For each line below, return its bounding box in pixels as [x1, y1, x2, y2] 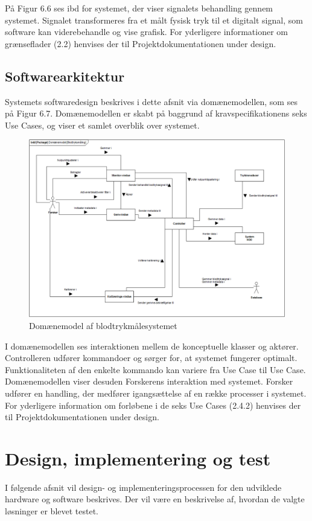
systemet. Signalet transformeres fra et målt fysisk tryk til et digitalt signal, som [5, 13, 303, 26]
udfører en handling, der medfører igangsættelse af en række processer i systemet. [5, 386, 307, 399]
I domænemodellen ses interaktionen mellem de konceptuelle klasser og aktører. [5, 339, 299, 352]
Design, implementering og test [5, 446, 271, 470]
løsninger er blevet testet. [5, 505, 98, 517]
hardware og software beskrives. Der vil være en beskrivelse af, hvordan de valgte [5, 493, 305, 505]
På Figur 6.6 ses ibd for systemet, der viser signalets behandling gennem [5, 2, 273, 14]
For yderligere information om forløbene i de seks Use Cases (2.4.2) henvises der [5, 398, 301, 411]
